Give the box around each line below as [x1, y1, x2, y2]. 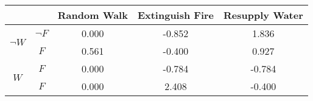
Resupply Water [223, 8, 303, 22]
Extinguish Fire [137, 8, 214, 22]
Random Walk [57, 8, 128, 22]
